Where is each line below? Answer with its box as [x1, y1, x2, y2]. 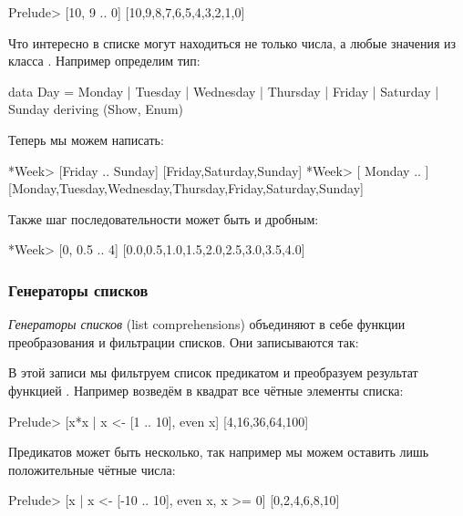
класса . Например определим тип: [8, 51, 201, 70]
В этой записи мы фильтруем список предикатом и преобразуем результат [8, 363, 418, 382]
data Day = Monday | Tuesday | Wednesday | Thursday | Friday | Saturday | [8, 81, 439, 100]
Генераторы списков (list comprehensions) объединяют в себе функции [8, 315, 406, 334]
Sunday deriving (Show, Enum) [8, 99, 184, 119]
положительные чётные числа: [8, 459, 176, 479]
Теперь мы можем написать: [8, 129, 164, 149]
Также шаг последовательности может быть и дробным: [8, 209, 319, 228]
